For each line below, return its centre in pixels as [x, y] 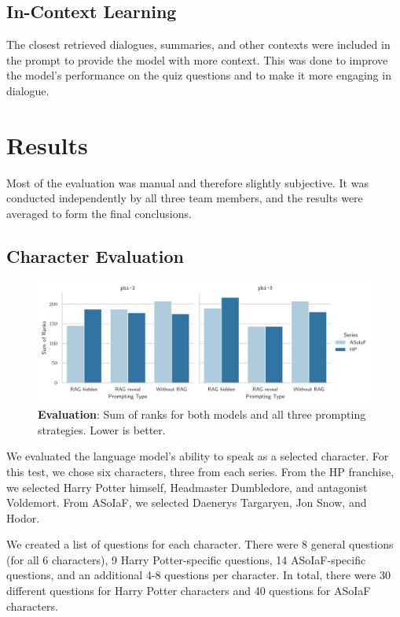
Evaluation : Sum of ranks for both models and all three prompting [202, 414]
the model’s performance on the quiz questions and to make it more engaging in [199, 75]
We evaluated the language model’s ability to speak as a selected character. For [198, 456]
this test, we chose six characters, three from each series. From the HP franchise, [200, 471]
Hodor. [23, 517]
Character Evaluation [95, 255]
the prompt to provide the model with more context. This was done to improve [197, 59]
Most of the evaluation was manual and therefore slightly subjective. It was [187, 182]
